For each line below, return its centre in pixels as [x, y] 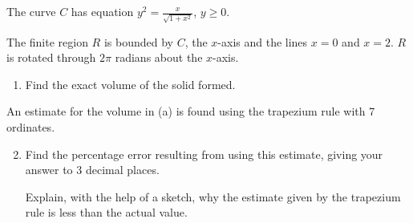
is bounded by [138, 41]
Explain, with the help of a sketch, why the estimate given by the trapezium [213, 196]
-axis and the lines [263, 41]
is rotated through [51, 57]
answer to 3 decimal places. [92, 170]
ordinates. [31, 127]
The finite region [47, 41]
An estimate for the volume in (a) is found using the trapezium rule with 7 [191, 111]
